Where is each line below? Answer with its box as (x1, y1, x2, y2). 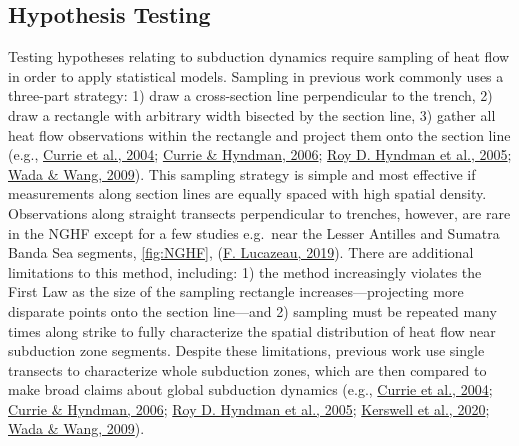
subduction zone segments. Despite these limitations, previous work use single (8, 340, 485, 361)
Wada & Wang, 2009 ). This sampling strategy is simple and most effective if (8, 163, 476, 184)
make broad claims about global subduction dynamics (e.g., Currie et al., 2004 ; (8, 379, 493, 400)
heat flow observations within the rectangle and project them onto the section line (8, 124, 511, 145)
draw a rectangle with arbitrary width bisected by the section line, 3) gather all (8, 104, 496, 125)
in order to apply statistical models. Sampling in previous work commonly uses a (8, 65, 504, 86)
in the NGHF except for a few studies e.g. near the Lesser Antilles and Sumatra (8, 222, 500, 243)
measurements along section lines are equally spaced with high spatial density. (8, 183, 487, 204)
